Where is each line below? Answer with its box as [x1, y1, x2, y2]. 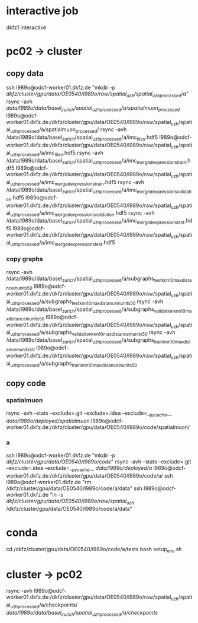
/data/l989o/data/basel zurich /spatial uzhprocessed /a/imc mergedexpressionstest [6, 217, 185, 225]
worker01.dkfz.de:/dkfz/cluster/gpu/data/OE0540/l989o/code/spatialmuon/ [6, 423, 190, 431]
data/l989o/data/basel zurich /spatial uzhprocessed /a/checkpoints [6, 609, 158, 618]
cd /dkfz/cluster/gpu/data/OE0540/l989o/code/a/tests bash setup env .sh [6, 545, 182, 554]
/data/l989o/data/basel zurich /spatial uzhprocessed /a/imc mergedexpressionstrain [6, 157, 186, 166]
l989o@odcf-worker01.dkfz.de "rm [6, 478, 92, 485]
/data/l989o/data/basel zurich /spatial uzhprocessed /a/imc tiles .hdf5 [6, 133, 158, 142]
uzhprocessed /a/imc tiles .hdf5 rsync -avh [10, 149, 103, 158]
